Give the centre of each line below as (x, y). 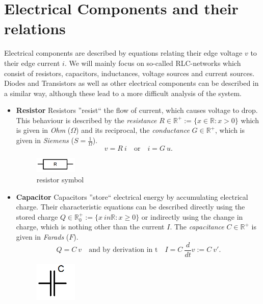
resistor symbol (60, 180)
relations (35, 28)
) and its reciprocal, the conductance (133, 130)
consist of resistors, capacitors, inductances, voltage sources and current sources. (129, 73)
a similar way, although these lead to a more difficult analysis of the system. (123, 93)
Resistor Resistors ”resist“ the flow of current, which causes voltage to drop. (137, 110)
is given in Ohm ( (43, 130)
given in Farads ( (43, 237)
